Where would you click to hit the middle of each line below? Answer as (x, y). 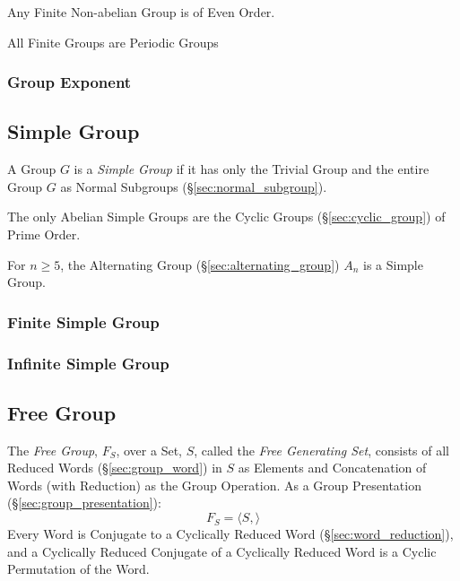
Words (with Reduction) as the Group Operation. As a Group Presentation (214, 485)
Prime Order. (44, 234)
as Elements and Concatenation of (332, 468)
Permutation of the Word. (78, 569)
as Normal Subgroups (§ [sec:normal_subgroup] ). (194, 186)
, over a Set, (149, 450)
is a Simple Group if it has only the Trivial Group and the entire (252, 169)
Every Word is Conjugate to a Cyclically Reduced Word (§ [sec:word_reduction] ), (230, 534)
